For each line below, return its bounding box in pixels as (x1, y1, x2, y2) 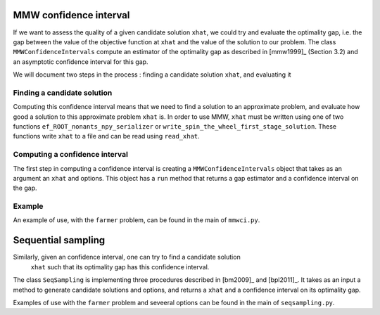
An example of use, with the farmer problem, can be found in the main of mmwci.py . (13, 216, 260, 224)
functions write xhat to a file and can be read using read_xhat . (13, 132, 200, 141)
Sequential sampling (13, 234, 106, 246)
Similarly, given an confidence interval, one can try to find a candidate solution (13, 253, 241, 262)
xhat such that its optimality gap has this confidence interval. (30, 262, 210, 271)
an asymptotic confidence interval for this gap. (13, 57, 148, 66)
